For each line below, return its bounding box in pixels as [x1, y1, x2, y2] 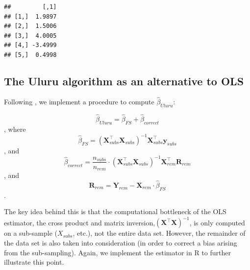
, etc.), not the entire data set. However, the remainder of [73, 228, 246, 238]
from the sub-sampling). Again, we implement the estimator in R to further [4, 247, 231, 257]
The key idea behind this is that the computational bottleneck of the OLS [4, 206, 226, 217]
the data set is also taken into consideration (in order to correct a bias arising [4, 237, 237, 247]
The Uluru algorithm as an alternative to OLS [4, 73, 244, 88]
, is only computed [189, 217, 245, 227]
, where [4, 123, 26, 134]
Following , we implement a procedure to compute [4, 96, 154, 106]
